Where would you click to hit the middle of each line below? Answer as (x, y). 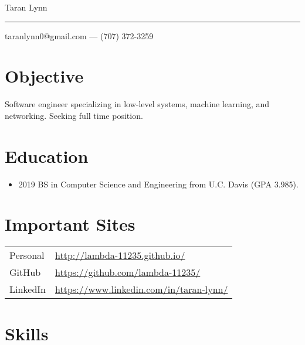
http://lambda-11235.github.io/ (120, 255)
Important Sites (70, 224)
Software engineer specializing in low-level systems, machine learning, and (137, 104)
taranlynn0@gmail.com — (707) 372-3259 (79, 35)
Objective (44, 76)
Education (47, 156)
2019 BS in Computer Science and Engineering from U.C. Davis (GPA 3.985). (158, 184)
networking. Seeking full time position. (74, 115)
